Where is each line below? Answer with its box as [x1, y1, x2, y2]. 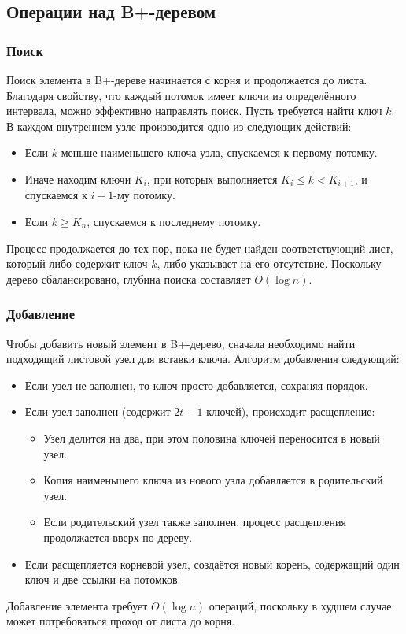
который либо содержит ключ [6, 255, 148, 272]
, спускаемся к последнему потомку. [87, 213, 261, 230]
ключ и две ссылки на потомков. [24, 571, 181, 588]
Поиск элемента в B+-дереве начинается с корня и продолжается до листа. [6, 72, 367, 87]
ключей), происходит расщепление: [206, 403, 375, 420]
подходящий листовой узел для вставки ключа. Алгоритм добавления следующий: [6, 350, 400, 367]
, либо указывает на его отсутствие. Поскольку [157, 255, 382, 272]
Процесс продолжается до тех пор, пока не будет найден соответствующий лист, [6, 239, 393, 256]
